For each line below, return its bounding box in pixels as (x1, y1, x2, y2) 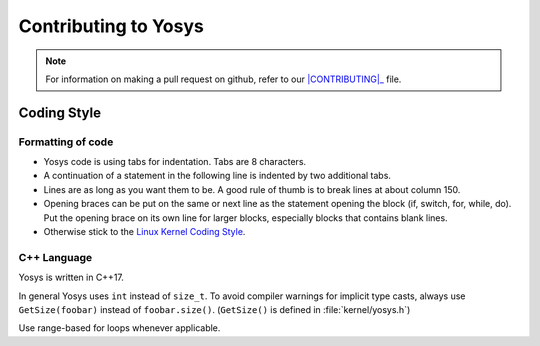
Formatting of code (18, 135, 114, 149)
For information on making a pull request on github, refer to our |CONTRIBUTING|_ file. (45, 73, 402, 85)
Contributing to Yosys (18, 15, 204, 37)
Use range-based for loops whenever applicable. (18, 322, 221, 334)
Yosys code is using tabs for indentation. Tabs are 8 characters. (43, 156, 307, 168)
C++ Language (18, 250, 93, 264)
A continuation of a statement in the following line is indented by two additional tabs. (43, 170, 392, 182)
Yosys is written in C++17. (18, 271, 125, 284)
